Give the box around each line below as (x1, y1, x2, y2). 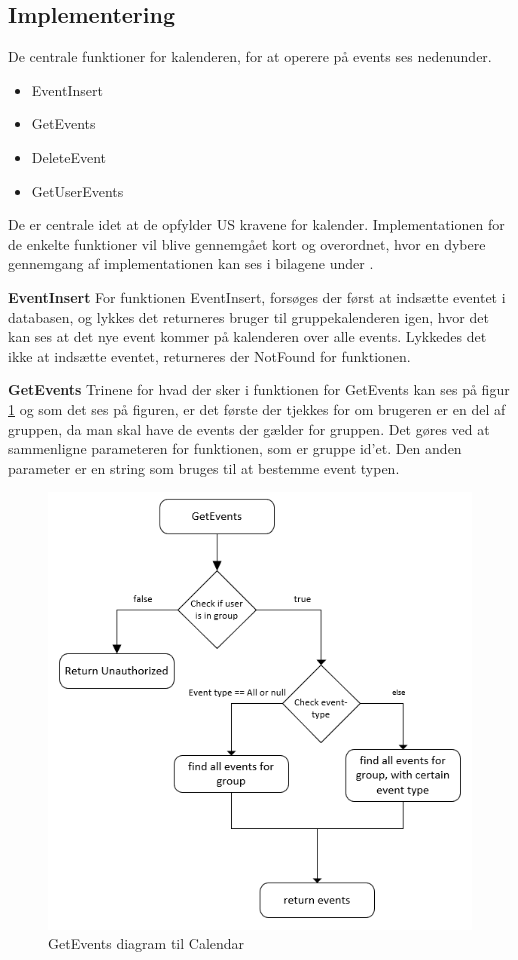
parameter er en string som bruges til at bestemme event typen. (8, 457, 400, 478)
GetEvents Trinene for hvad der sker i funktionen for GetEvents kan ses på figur (8, 379, 510, 400)
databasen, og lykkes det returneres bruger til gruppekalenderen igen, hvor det (8, 306, 489, 327)
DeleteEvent (31, 146, 107, 167)
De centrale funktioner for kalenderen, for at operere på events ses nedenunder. (8, 46, 492, 67)
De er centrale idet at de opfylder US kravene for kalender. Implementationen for (8, 214, 505, 235)
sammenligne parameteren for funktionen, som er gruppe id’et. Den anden (8, 438, 462, 459)
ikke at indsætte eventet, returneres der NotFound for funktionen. (8, 345, 411, 366)
